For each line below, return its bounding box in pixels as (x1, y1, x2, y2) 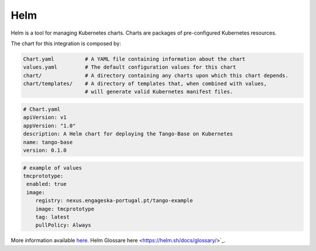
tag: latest (35, 213, 70, 220)
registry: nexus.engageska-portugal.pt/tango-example (35, 197, 193, 204)
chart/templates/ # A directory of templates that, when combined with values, (23, 80, 267, 87)
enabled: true (26, 181, 67, 188)
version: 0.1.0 (23, 147, 67, 154)
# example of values (23, 164, 82, 171)
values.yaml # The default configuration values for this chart (23, 64, 236, 70)
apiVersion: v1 (23, 114, 67, 121)
